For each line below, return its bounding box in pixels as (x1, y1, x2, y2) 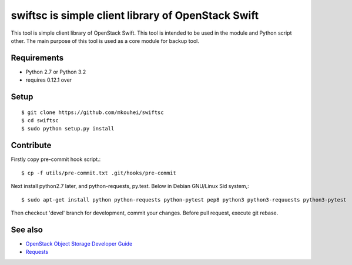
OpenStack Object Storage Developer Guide (25, 240, 133, 247)
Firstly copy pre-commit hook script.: (11, 156, 101, 163)
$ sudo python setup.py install (21, 125, 115, 132)
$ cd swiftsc (21, 118, 59, 124)
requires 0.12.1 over (25, 76, 72, 83)
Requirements (11, 53, 64, 63)
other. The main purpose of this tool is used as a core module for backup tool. (11, 37, 200, 44)
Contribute (11, 140, 52, 150)
